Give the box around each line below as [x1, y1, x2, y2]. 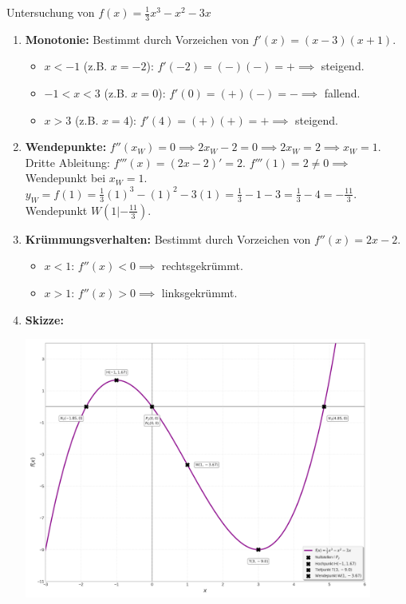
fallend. [324, 85, 361, 101]
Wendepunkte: [25, 138, 107, 155]
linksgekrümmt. [161, 284, 238, 300]
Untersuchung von [6, 4, 95, 20]
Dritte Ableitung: [25, 153, 110, 170]
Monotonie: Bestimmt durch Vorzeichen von [25, 30, 249, 47]
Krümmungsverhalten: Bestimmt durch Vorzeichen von [25, 230, 311, 247]
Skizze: [25, 311, 64, 328]
